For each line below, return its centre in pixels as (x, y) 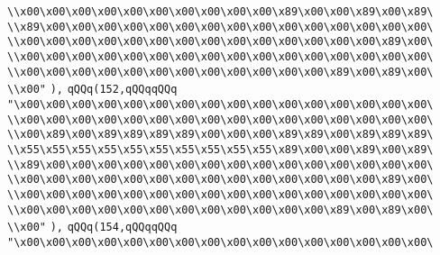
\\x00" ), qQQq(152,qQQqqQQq (92, 90)
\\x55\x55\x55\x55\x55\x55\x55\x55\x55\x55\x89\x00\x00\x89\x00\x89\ (220, 149)
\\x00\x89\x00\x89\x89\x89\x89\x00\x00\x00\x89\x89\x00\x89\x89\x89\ (220, 135)
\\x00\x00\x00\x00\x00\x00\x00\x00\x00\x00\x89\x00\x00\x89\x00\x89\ (220, 12)
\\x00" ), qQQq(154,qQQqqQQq (92, 228)
